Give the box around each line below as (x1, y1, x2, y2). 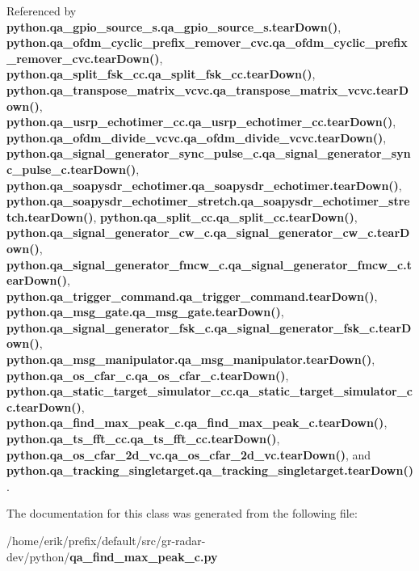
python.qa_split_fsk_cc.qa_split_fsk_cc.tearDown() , (6, 66, 316, 82)
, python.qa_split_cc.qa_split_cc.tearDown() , (93, 208, 358, 225)
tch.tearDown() (6, 208, 94, 225)
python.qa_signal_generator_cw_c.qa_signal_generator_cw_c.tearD (6, 224, 410, 241)
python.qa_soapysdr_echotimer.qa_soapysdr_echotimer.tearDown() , (6, 176, 402, 193)
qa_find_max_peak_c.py (69, 548, 218, 565)
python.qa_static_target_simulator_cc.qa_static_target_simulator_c (6, 383, 413, 400)
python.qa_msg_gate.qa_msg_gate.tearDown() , (6, 303, 284, 320)
